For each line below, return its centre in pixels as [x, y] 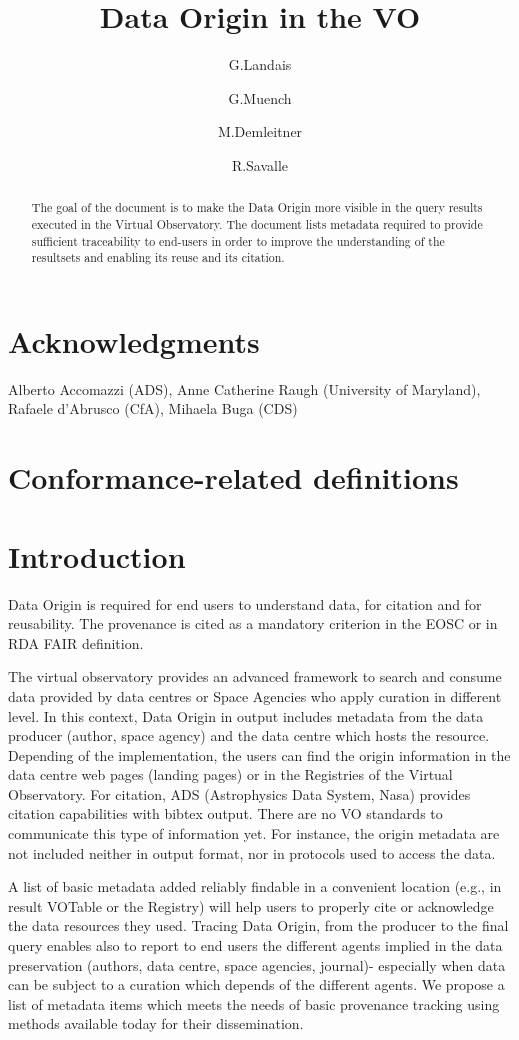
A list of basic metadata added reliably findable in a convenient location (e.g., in [255, 886]
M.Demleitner [260, 131]
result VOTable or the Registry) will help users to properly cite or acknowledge [251, 905]
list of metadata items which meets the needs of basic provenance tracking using [254, 1003]
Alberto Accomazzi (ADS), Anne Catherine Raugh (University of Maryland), [244, 388]
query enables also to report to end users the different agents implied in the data [255, 945]
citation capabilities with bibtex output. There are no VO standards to [225, 813]
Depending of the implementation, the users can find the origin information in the [259, 754]
